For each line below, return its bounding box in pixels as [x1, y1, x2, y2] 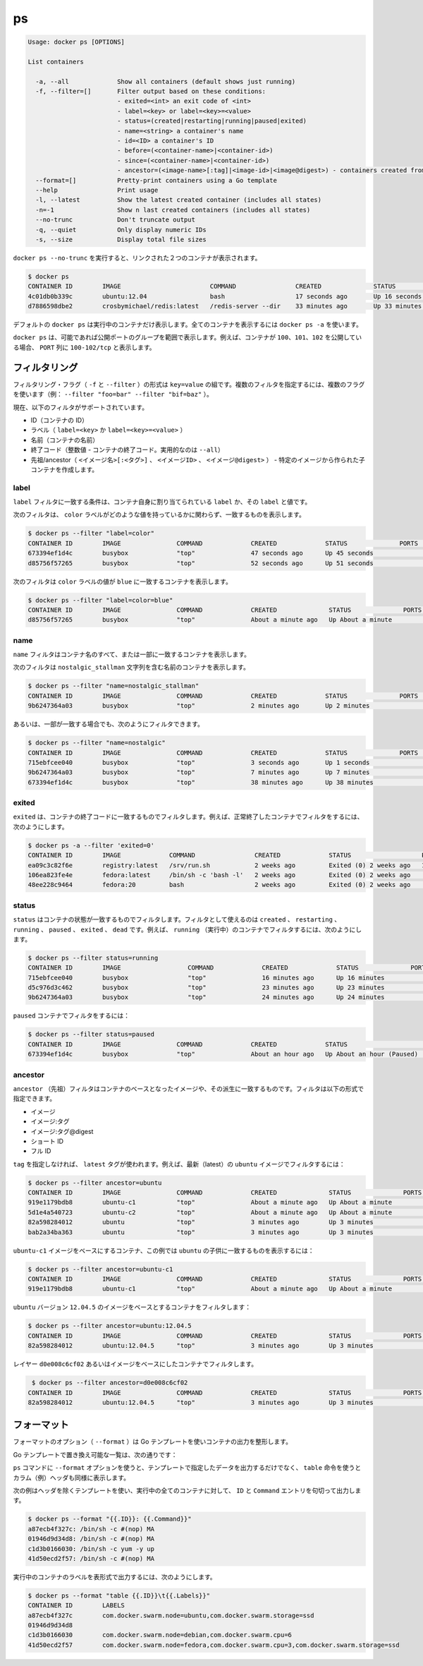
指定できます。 [13, 1094, 56, 1103]
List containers [27, 57, 85, 66]
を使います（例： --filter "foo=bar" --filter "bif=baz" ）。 [13, 390, 213, 399]
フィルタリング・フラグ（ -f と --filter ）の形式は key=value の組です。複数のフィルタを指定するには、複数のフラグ [13, 380, 365, 388]
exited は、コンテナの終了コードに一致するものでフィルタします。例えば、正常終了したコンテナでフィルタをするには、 [13, 812, 364, 821]
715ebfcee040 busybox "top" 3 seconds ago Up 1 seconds [27, 759, 370, 766]
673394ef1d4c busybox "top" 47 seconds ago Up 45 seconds [27, 549, 374, 557]
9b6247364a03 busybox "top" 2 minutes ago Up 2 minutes [27, 702, 370, 710]
